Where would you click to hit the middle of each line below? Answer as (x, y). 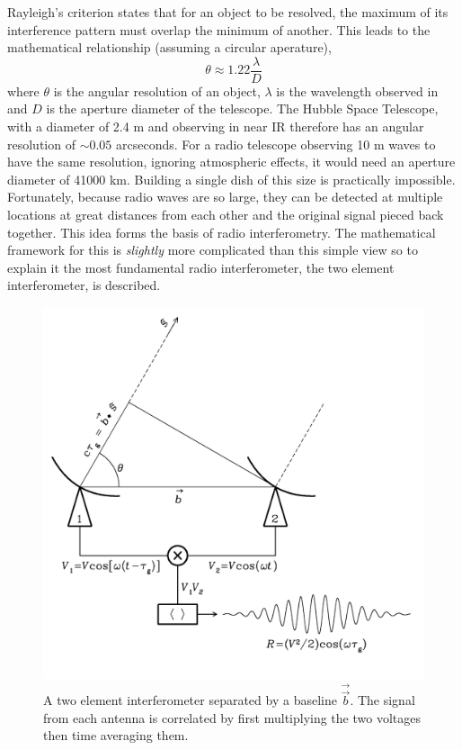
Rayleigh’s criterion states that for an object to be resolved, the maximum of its (228, 12)
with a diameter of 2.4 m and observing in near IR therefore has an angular (216, 127)
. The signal (382, 700)
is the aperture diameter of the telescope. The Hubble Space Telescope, (242, 108)
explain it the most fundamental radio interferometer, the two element (201, 267)
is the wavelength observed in (357, 90)
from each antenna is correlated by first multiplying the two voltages (232, 717)
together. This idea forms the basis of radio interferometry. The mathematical (222, 232)
